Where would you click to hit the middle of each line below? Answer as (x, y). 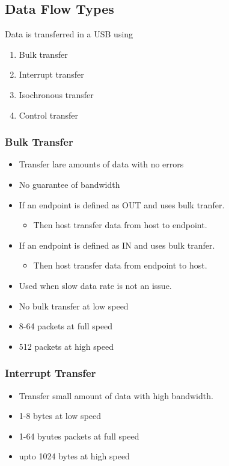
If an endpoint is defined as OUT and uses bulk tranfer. (122, 204)
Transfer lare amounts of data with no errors (101, 164)
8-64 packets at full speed (66, 326)
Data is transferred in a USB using (69, 34)
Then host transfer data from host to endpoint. (120, 225)
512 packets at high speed (66, 346)
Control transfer (49, 115)
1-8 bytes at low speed (60, 416)
